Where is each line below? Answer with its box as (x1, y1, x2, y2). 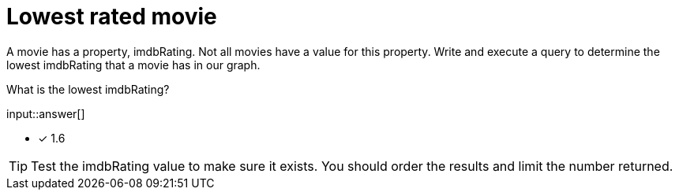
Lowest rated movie (6, 3, 217, 30)
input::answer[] (6, 106, 85, 120)
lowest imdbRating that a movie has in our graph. (6, 57, 261, 72)
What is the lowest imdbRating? (6, 82, 170, 96)
